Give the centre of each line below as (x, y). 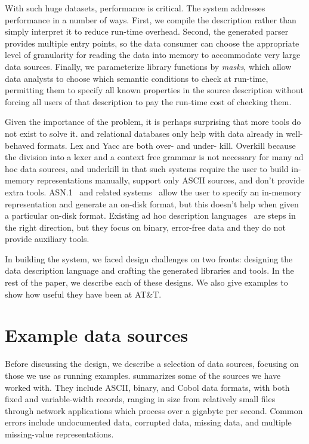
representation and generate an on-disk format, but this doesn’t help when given (152, 203)
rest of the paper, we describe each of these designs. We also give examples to (146, 282)
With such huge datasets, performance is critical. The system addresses (135, 8)
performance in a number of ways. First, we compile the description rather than (151, 19)
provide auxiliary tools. (47, 239)
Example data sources (97, 335)
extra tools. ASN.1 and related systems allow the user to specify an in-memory (153, 192)
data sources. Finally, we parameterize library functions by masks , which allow (148, 66)
